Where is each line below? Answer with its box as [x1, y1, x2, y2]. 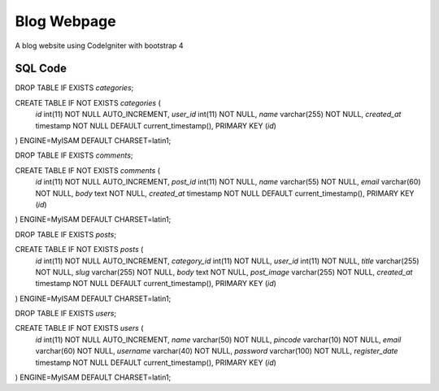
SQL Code [15, 62, 67, 76]
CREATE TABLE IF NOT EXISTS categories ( [15, 98, 162, 107]
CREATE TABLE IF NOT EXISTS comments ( [15, 165, 160, 175]
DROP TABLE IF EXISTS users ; [15, 309, 117, 319]
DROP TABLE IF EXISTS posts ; [15, 229, 117, 239]
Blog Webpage [15, 12, 117, 30]
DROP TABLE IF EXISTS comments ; [15, 150, 133, 160]
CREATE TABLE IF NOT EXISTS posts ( [15, 245, 144, 254]
